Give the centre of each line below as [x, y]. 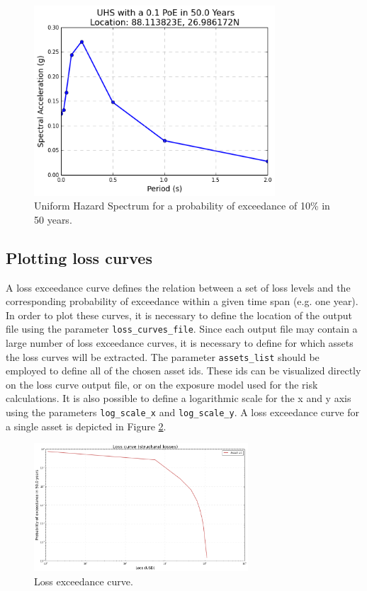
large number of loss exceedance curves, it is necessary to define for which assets [180, 342]
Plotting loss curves [79, 257]
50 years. [53, 219]
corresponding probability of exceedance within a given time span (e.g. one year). [182, 301]
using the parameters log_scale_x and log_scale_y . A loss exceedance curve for [182, 412]
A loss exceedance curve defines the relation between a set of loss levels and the [178, 287]
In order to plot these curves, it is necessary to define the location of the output [179, 315]
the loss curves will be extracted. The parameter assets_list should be [163, 356]
